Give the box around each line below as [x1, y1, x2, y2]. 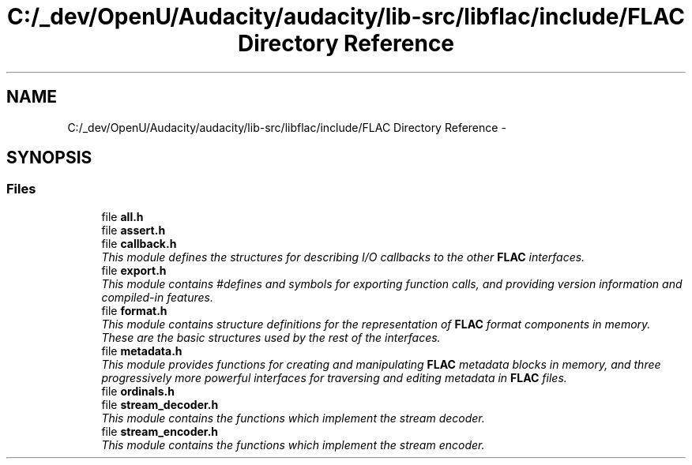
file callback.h [101, 236, 177, 250]
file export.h [101, 263, 167, 277]
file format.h [101, 303, 167, 317]
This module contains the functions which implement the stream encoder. [101, 437, 485, 452]
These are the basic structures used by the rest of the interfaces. [101, 330, 441, 344]
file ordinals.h [101, 384, 175, 398]
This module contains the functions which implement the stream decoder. [101, 411, 485, 425]
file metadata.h [101, 343, 182, 358]
